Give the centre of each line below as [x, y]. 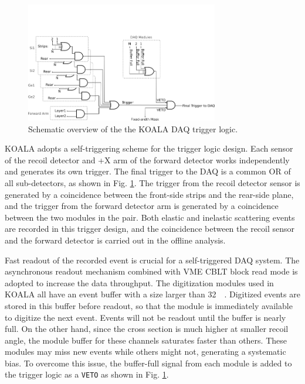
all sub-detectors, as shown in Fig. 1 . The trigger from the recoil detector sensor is [152, 182]
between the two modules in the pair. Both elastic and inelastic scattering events [150, 217]
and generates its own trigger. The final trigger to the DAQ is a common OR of [148, 171]
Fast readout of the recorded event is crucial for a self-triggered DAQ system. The [152, 260]
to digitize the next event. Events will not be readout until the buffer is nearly [145, 317]
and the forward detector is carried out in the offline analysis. [115, 240]
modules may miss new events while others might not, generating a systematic [145, 352]
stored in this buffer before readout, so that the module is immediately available [149, 305]
